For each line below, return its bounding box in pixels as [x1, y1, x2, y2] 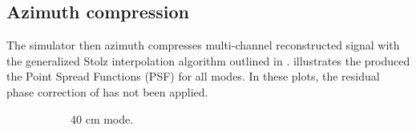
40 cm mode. [71, 110, 134, 127]
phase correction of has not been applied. [6, 83, 208, 100]
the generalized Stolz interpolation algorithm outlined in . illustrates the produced [6, 52, 410, 69]
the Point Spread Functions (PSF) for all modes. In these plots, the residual [6, 68, 380, 85]
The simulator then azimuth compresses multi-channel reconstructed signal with [6, 37, 400, 53]
